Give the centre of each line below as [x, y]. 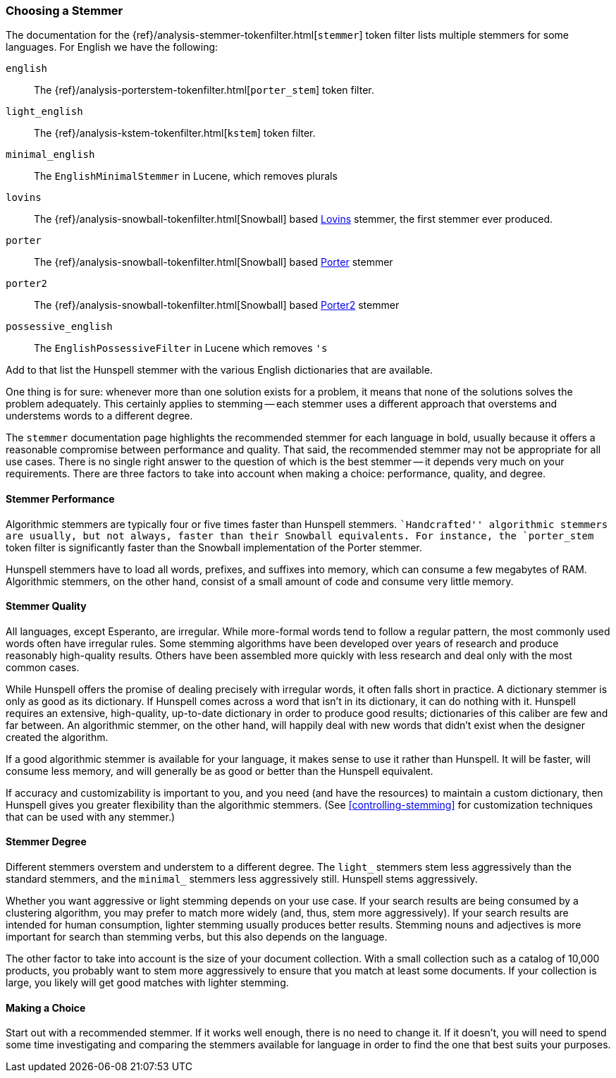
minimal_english [50, 155]
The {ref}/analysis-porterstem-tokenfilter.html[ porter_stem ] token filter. [204, 90]
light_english [44, 112]
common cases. [43, 667]
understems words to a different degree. [99, 416]
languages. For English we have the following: [112, 47]
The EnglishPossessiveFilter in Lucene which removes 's [181, 348]
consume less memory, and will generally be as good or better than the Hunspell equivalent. [220, 771]
